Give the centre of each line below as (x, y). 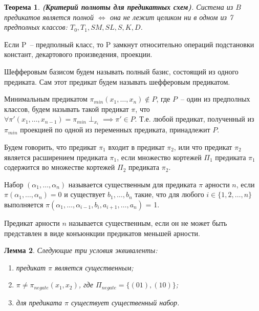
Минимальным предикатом (46, 99)
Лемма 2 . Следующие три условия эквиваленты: (81, 250)
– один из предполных (215, 99)
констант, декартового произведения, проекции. (78, 54)
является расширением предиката (56, 157)
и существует (85, 194)
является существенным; (94, 267)
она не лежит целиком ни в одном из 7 (171, 17)
